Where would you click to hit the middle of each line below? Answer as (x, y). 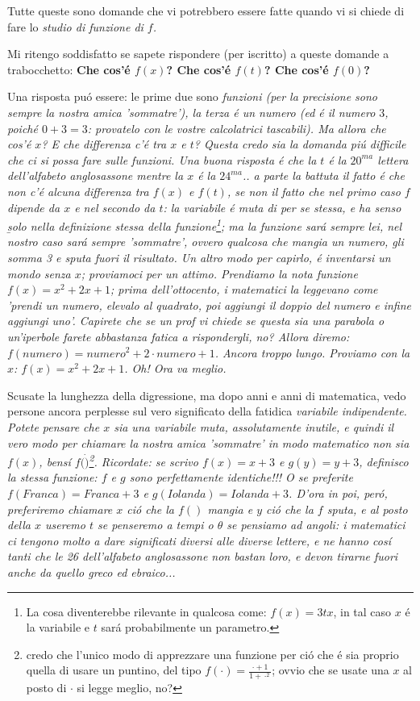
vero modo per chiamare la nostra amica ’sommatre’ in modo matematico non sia (208, 442)
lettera (393, 159)
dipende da (34, 207)
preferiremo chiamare (60, 509)
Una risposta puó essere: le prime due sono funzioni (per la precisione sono (193, 96)
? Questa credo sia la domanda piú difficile (300, 144)
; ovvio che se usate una (331, 670)
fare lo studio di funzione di (75, 26)
